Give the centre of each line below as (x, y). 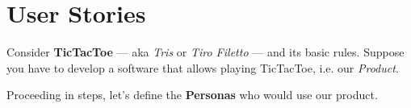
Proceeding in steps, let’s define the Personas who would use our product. (192, 95)
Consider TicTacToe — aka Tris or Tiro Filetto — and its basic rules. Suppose (205, 52)
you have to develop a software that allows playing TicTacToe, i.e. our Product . (203, 67)
